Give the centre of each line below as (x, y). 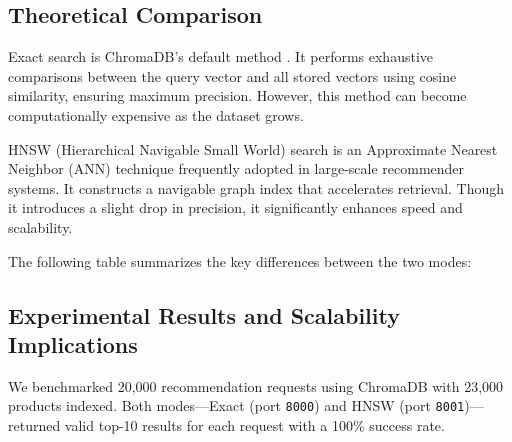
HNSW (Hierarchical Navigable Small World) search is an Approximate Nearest (253, 148)
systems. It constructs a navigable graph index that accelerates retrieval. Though (256, 187)
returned (34, 424)
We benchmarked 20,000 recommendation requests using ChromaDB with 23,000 (256, 385)
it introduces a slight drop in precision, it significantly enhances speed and (235, 207)
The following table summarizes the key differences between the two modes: (240, 260)
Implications (73, 343)
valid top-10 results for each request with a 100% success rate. (254, 424)
